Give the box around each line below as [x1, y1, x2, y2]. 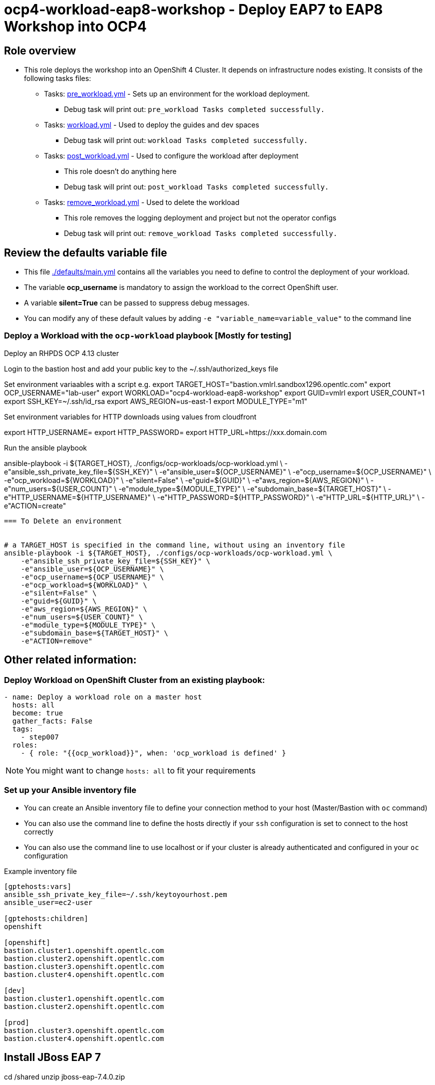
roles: [12, 740, 38, 749]
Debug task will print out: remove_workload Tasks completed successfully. [64, 229, 338, 238]
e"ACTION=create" [4, 501, 66, 510]
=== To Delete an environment [4, 516, 122, 525]
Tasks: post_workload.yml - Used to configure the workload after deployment [44, 151, 299, 160]
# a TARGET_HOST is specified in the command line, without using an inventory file [4, 540, 345, 549]
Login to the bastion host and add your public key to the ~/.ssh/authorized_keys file [4, 364, 279, 373]
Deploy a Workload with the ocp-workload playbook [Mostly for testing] [4, 330, 292, 341]
